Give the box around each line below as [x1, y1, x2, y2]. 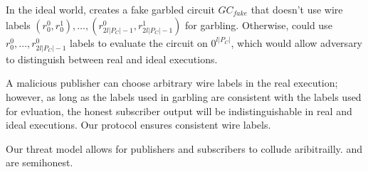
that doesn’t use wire [251, 2, 343, 16]
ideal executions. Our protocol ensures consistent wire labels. [6, 117, 271, 132]
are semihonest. [6, 155, 73, 170]
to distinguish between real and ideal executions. [6, 51, 218, 66]
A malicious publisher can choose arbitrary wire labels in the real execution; [6, 75, 338, 90]
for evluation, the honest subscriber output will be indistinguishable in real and [6, 103, 352, 118]
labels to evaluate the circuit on [70, 35, 208, 50]
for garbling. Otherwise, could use [185, 17, 332, 32]
